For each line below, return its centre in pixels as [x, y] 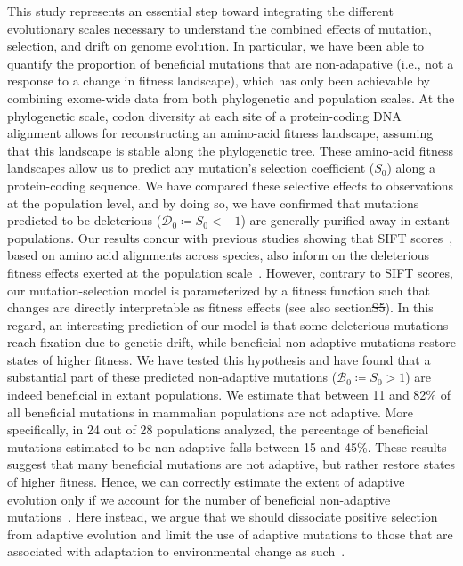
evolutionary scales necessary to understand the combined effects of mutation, [219, 28]
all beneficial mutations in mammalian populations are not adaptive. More [211, 412]
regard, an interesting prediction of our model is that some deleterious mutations [228, 324]
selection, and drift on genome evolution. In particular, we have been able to [216, 46]
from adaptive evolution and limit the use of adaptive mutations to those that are [230, 534]
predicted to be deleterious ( [85, 220]
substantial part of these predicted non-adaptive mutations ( [172, 377]
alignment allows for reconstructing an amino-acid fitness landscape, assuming [220, 133]
